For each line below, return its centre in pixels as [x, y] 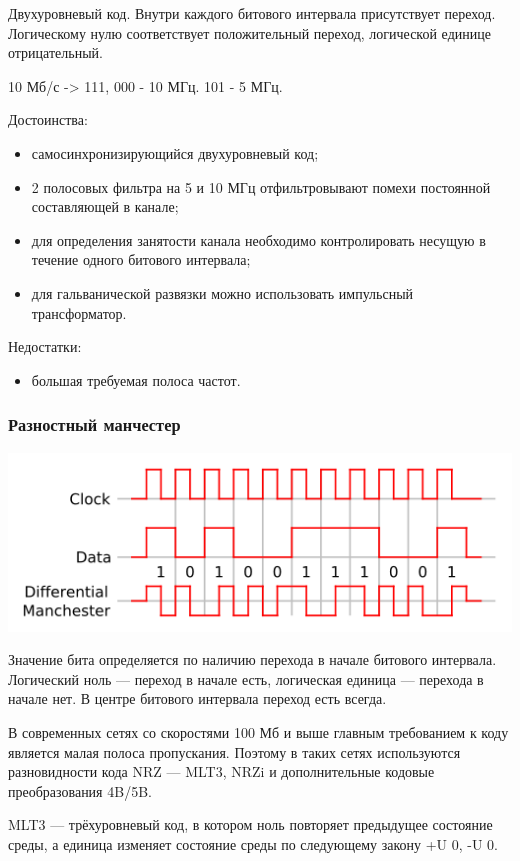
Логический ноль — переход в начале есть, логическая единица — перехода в [246, 678]
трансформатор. [79, 312]
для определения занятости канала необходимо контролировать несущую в [258, 239]
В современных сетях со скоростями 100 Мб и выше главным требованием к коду [258, 732]
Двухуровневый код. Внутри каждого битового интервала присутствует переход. [252, 13]
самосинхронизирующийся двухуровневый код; [175, 152]
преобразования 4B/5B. [80, 790]
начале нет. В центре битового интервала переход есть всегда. [197, 698]
